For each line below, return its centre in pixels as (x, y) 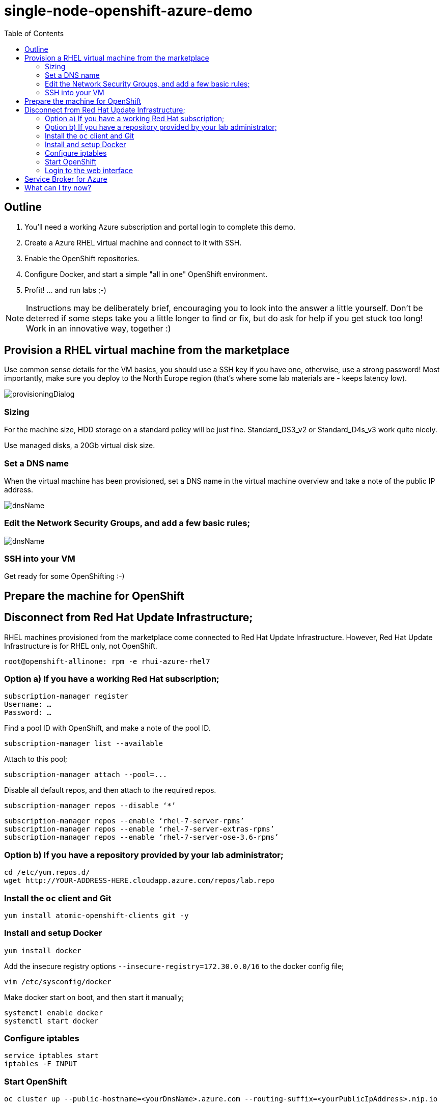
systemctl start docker (51, 1021)
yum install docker (43, 950)
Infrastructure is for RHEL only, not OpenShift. (81, 646)
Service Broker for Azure (66, 179)
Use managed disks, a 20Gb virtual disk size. (80, 446)
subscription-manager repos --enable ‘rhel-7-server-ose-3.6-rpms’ (142, 837)
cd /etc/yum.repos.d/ (47, 873)
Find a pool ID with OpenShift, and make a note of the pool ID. (107, 728)
